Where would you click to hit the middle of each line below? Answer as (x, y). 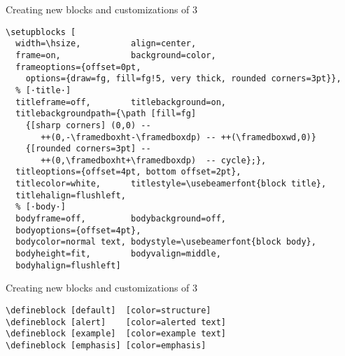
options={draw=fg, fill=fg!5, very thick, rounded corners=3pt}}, (183, 79)
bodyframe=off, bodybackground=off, (121, 219)
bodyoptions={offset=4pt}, (78, 230)
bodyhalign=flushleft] (68, 265)
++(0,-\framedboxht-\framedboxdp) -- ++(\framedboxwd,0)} (178, 137)
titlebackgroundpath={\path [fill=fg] (106, 114)
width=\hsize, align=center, (106, 44)
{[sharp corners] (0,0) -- (88, 125)
